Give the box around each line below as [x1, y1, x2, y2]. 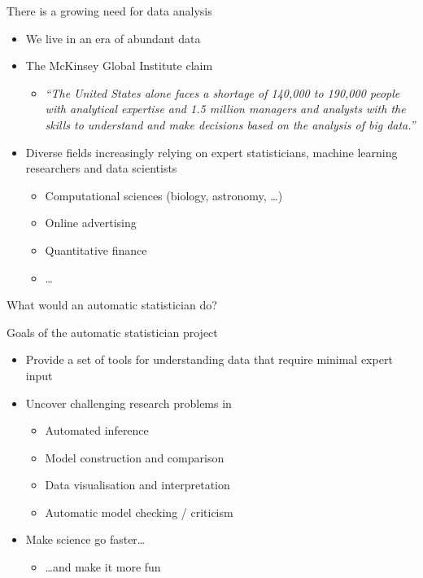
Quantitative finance [45, 241, 147, 258]
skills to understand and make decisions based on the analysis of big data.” [45, 116, 416, 133]
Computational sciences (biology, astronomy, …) [45, 186, 283, 204]
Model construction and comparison [45, 449, 225, 466]
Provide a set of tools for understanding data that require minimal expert [25, 351, 393, 368]
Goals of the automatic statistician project [7, 323, 218, 340]
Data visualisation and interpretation [45, 476, 230, 493]
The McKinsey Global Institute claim [25, 57, 213, 74]
